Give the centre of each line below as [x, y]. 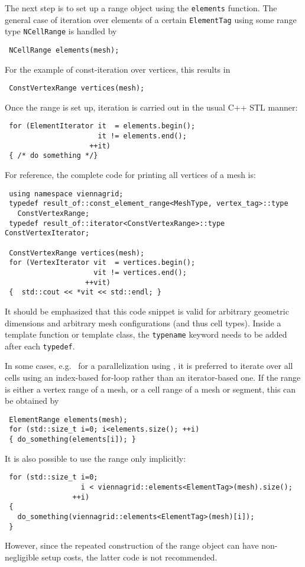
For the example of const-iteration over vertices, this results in [118, 69]
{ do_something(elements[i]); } [72, 440]
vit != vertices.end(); [140, 272]
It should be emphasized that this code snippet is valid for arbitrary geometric [147, 311]
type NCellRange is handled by [61, 31]
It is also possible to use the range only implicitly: [95, 458]
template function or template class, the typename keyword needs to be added [146, 334]
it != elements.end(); [142, 136]
